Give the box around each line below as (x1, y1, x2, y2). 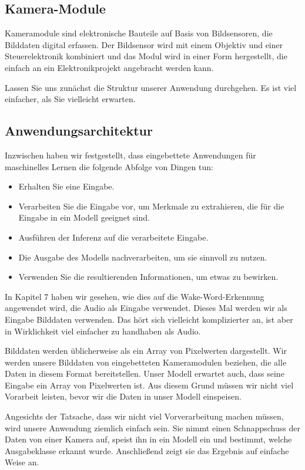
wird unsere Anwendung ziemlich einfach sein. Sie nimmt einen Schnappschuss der (5, 421, 300, 434)
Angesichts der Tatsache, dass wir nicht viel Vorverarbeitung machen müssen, (5, 410, 284, 422)
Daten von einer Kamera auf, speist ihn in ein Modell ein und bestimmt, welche (5, 433, 292, 445)
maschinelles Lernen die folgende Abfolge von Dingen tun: (5, 160, 213, 173)
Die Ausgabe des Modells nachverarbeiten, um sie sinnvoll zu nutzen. (18, 251, 267, 263)
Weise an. (5, 456, 39, 468)
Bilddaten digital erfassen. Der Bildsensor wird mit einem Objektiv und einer (5, 38, 283, 50)
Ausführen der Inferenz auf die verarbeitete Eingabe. (18, 231, 209, 243)
